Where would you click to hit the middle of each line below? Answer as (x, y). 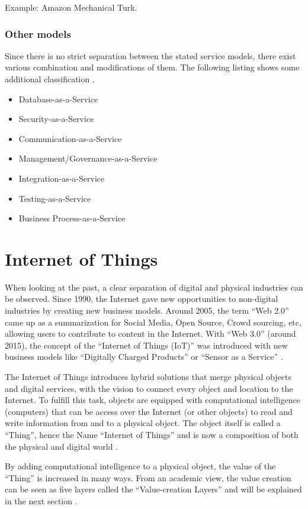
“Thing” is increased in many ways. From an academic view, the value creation (148, 477)
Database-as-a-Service (58, 99)
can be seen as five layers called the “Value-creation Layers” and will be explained (153, 489)
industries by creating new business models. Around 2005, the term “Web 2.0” (147, 310)
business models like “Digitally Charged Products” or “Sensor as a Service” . (144, 357)
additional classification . (50, 79)
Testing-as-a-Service (55, 198)
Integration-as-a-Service (62, 178)
